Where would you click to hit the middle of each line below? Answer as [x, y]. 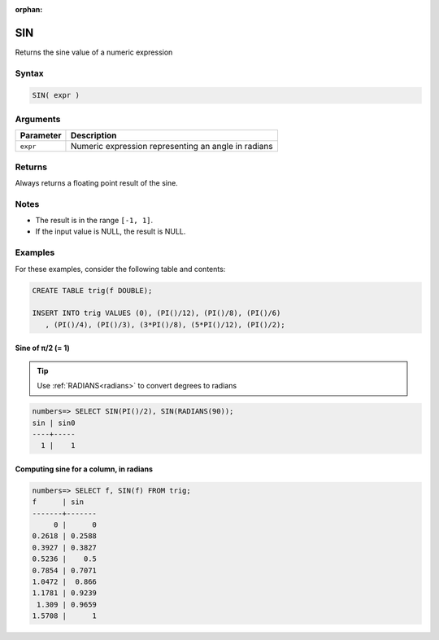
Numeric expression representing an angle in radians [172, 147]
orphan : [29, 9]
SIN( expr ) [56, 95]
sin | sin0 [54, 423]
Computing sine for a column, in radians [84, 469]
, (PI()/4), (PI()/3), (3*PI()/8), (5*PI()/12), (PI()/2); [165, 324]
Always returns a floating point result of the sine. [96, 182]
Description [93, 136]
